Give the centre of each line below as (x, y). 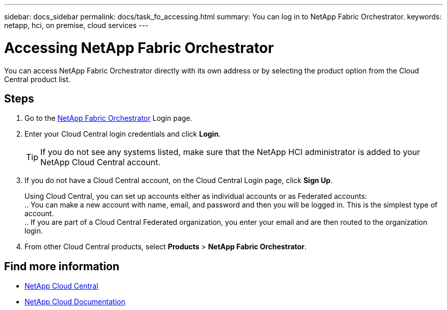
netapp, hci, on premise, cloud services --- (76, 25)
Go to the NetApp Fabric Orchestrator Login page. (108, 118)
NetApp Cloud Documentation (75, 302)
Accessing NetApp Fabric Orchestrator (139, 48)
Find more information (62, 266)
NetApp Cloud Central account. (101, 162)
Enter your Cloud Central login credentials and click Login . (123, 134)
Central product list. (37, 79)
